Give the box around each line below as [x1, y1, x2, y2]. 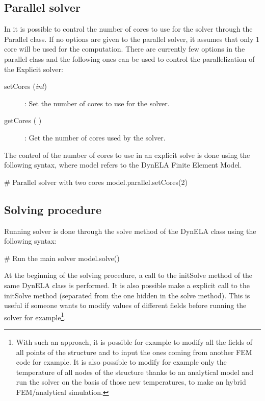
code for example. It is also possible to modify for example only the [16, 357, 227, 367]
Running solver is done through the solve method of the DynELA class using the [4, 225, 256, 236]
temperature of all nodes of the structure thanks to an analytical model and [16, 366, 253, 377]
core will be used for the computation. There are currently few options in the [4, 43, 245, 54]
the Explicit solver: [4, 63, 63, 74]
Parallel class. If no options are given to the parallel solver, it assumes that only [4, 33, 254, 44]
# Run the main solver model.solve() [4, 252, 120, 263]
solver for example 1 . [4, 310, 66, 322]
